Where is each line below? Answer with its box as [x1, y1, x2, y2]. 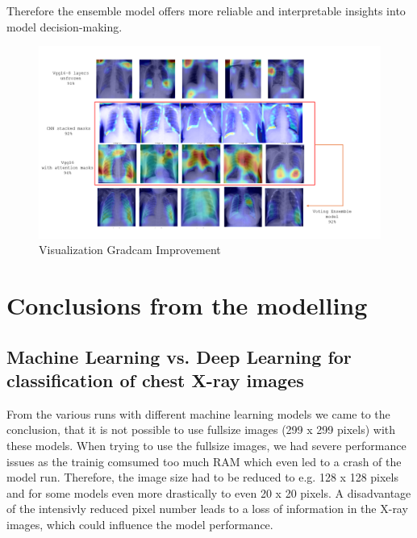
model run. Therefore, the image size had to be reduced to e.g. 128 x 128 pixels [6, 469, 398, 486]
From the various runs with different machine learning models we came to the [6, 405, 390, 422]
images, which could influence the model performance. [6, 516, 273, 532]
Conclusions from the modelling [6, 289, 368, 322]
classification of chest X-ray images [6, 368, 304, 393]
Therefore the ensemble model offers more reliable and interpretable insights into [6, 2, 406, 19]
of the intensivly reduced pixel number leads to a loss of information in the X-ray [6, 500, 408, 517]
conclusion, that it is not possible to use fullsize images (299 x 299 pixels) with [6, 421, 396, 438]
